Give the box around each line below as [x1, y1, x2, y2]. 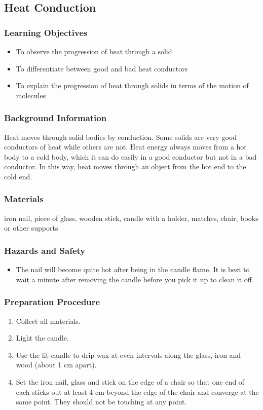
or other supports [4, 222, 58, 233]
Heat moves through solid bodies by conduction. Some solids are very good [4, 131, 237, 142]
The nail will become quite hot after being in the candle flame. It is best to [16, 264, 250, 275]
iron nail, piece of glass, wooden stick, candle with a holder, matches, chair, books [4, 212, 258, 223]
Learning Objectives [4, 26, 88, 39]
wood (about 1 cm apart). [16, 359, 97, 370]
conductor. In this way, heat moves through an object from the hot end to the [4, 161, 246, 172]
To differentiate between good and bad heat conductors [16, 63, 188, 73]
